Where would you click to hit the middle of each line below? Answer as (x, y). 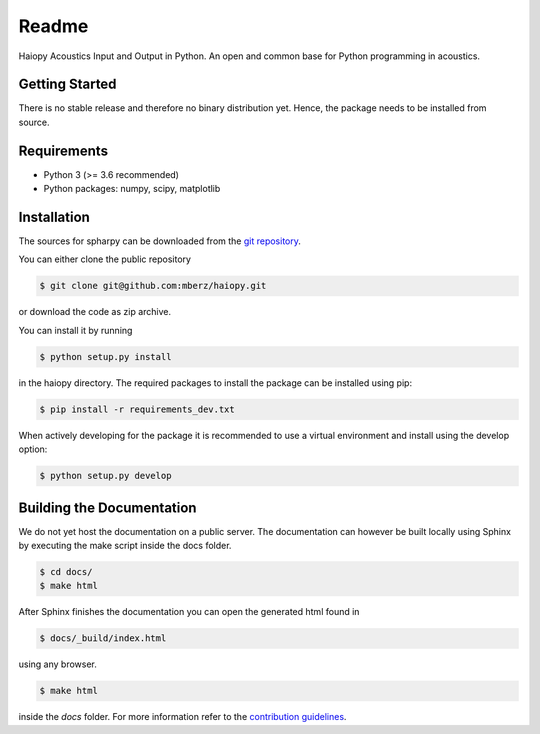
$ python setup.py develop (105, 476)
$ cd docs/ (66, 571)
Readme (53, 26)
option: (33, 449)
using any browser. (57, 664)
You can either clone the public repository (105, 259)
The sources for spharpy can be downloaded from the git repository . (160, 241)
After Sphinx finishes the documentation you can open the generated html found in (189, 612)
